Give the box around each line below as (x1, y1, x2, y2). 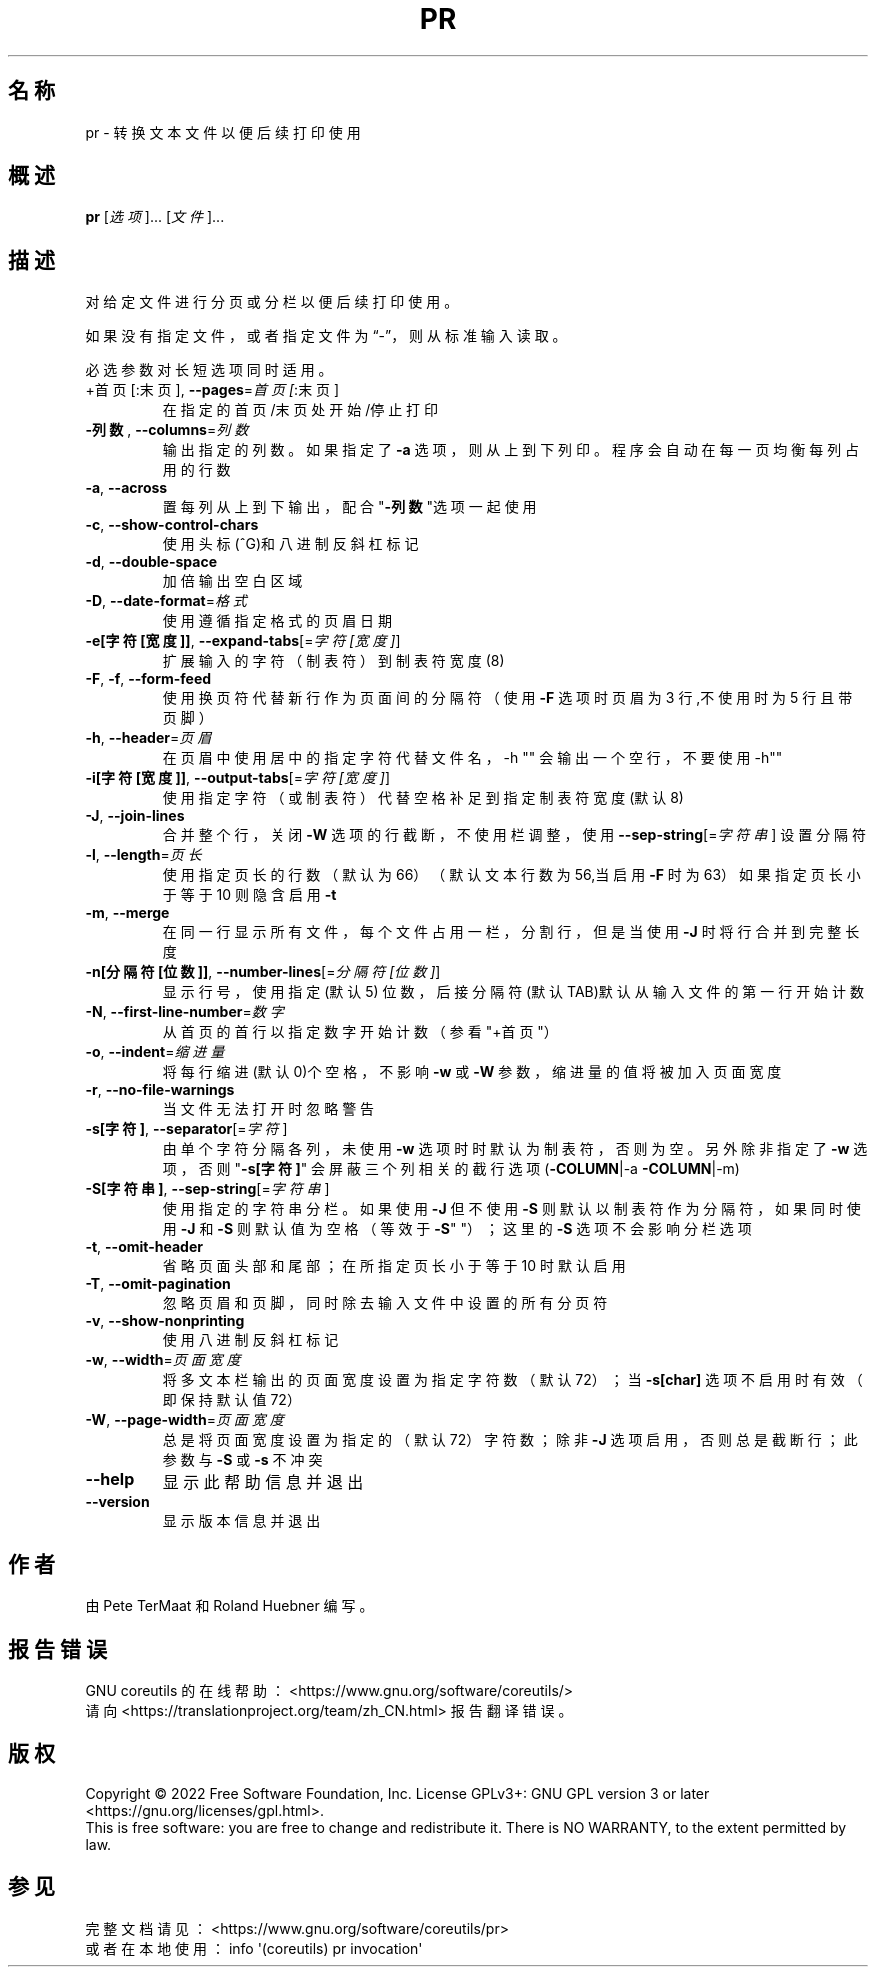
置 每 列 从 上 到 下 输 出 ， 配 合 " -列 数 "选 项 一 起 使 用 (162, 498, 537, 516)
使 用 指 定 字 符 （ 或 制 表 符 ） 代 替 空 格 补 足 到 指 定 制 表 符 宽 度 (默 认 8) (162, 789, 684, 807)
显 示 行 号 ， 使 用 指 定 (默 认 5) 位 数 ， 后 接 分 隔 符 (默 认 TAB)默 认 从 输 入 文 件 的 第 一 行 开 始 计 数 (162, 983, 864, 1001)
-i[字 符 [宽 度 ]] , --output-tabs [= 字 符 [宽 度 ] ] (85, 769, 391, 787)
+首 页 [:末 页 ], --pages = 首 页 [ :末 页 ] (85, 381, 340, 399)
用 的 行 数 (162, 461, 231, 479)
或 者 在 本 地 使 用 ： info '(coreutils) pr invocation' (85, 1939, 423, 1957)
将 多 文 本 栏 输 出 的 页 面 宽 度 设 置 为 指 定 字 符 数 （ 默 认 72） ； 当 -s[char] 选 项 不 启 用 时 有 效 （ (162, 1371, 863, 1389)
